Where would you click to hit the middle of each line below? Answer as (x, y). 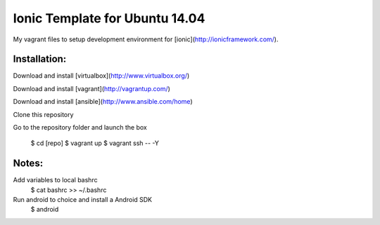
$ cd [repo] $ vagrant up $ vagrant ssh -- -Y (95, 143)
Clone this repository (43, 114)
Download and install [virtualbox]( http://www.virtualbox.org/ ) (101, 76)
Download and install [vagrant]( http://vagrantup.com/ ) (91, 88)
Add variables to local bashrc (55, 180)
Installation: (40, 59)
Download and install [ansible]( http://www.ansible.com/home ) (103, 102)
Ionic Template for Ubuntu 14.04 (109, 18)
